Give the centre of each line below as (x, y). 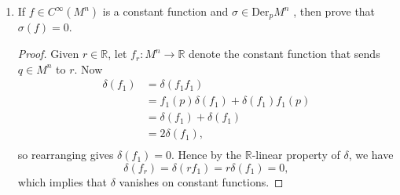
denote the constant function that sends (284, 54)
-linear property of (296, 155)
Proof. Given (48, 54)
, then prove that (334, 11)
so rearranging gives (66, 155)
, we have (371, 155)
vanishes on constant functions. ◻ (201, 181)
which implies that (62, 181)
